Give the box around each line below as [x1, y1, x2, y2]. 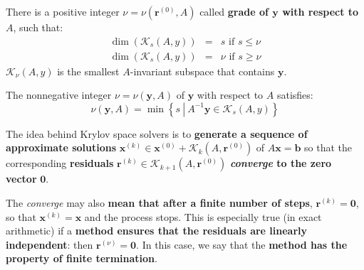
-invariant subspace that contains [130, 63, 275, 78]
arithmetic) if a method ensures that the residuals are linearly [6, 223, 308, 238]
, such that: [13, 20, 63, 34]
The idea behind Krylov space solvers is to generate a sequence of [6, 126, 308, 141]
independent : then [6, 237, 93, 252]
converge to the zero [229, 156, 332, 171]
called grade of [199, 4, 269, 18]
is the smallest [57, 63, 120, 78]
